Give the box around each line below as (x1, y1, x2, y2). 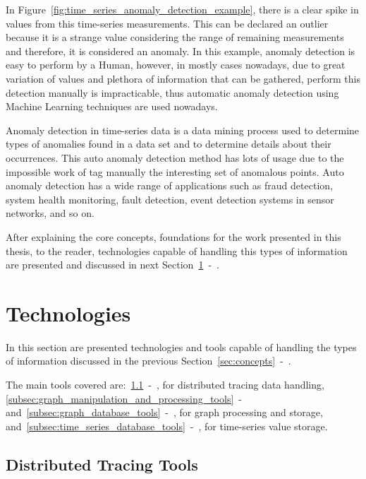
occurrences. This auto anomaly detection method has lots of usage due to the (6, 150, 344, 165)
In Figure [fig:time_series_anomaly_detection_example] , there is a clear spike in (6, 2, 359, 16)
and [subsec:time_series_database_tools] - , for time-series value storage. (6, 418, 328, 433)
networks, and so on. (6, 206, 94, 220)
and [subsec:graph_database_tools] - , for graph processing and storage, (6, 405, 323, 420)
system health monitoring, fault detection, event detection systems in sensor (6, 191, 334, 206)
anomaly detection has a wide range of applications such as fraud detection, (6, 178, 333, 193)
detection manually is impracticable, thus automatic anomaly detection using (6, 85, 339, 100)
